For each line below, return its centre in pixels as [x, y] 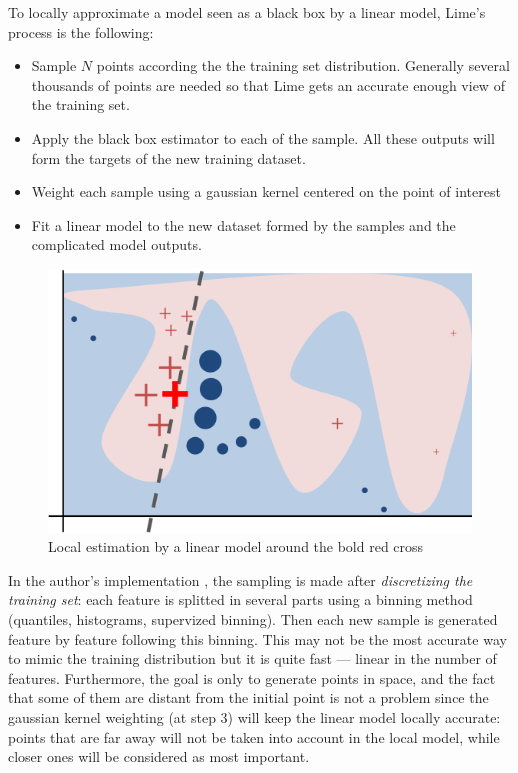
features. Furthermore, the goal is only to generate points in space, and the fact [252, 677]
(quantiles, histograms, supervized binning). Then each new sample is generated [253, 619]
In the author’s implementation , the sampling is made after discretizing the [240, 579]
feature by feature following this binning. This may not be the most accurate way [257, 638]
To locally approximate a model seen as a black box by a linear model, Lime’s [247, 12]
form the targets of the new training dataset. [168, 157]
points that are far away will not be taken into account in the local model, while [254, 736]
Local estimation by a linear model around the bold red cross [236, 546]
